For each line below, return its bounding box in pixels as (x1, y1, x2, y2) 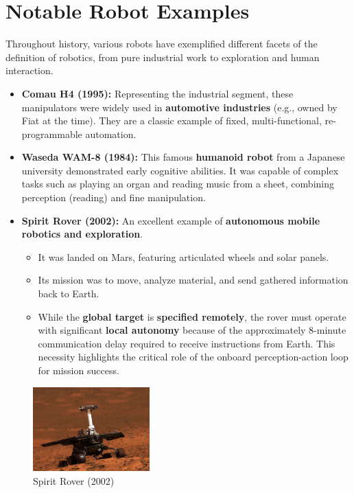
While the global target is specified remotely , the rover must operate (38, 309, 346, 323)
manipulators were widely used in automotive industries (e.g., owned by (21, 100, 338, 114)
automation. (85, 126, 137, 141)
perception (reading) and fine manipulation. (21, 190, 206, 205)
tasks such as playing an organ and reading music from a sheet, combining (21, 176, 334, 191)
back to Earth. (38, 286, 99, 301)
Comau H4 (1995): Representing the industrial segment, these (21, 86, 294, 100)
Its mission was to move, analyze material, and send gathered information (38, 273, 349, 287)
